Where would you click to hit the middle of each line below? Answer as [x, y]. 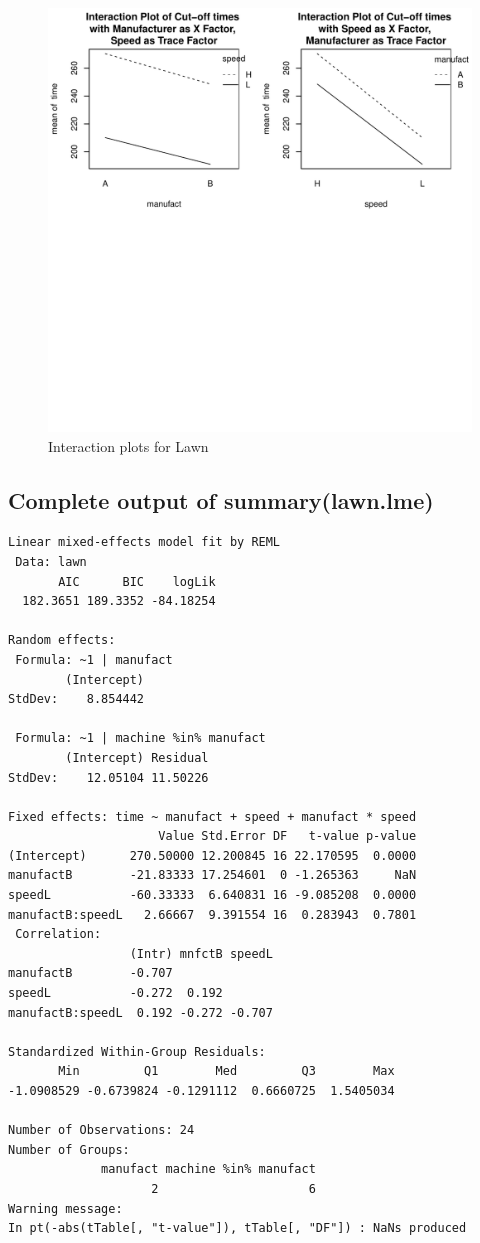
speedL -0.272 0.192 [115, 993]
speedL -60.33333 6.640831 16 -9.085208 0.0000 [212, 895]
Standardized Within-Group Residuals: [137, 1051]
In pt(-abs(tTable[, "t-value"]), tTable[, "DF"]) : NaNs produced [237, 1228]
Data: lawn [51, 561]
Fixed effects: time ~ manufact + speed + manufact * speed [212, 816]
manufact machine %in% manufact [208, 1169]
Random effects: [62, 640]
